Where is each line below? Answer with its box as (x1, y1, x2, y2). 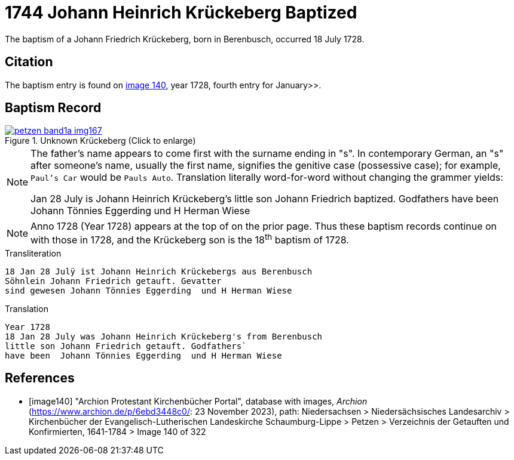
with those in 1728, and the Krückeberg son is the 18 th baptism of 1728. (30, 232, 349, 246)
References (5, 371, 75, 386)
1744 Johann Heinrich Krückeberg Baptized (5, 2, 357, 23)
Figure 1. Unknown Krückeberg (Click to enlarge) (5, 135, 196, 146)
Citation (5, 54, 53, 70)
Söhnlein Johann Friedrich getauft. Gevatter (5, 276, 222, 286)
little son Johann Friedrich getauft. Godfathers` (5, 341, 247, 351)
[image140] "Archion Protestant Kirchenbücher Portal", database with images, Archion (29, 396, 368, 406)
